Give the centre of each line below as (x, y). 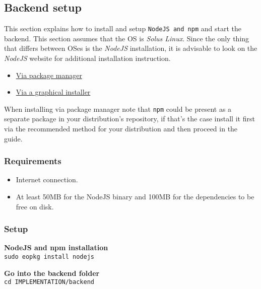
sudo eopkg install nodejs (49, 257)
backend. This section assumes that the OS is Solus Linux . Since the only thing (127, 38)
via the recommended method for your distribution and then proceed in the (121, 129)
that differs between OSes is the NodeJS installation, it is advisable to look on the (131, 48)
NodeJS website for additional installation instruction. (87, 58)
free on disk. (35, 206)
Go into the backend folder (52, 273)
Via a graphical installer (53, 92)
